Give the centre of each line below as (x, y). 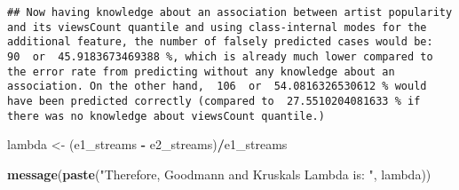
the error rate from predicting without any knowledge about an (201, 71)
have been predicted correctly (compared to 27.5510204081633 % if (214, 101)
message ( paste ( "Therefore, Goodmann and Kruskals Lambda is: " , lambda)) (219, 174)
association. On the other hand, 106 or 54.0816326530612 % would (217, 87)
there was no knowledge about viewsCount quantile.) (166, 116)
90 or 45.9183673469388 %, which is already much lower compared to (220, 56)
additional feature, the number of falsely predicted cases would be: (220, 42)
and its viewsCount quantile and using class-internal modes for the (217, 27)
